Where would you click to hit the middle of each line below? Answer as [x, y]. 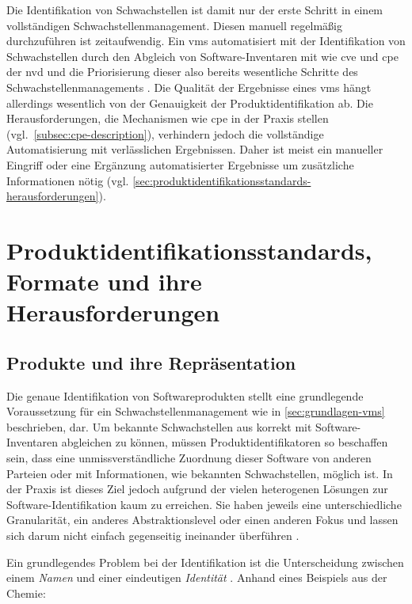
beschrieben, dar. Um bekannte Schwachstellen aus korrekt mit [159, 426]
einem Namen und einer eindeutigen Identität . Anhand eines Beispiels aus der [197, 577]
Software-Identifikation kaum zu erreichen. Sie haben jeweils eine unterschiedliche [204, 504]
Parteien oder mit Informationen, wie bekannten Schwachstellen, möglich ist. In [200, 473]
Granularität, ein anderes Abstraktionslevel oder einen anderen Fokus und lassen [202, 520]
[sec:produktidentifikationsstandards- [222, 180]
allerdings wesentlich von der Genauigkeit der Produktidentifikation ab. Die [190, 103]
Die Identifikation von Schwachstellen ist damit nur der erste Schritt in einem [195, 9]
